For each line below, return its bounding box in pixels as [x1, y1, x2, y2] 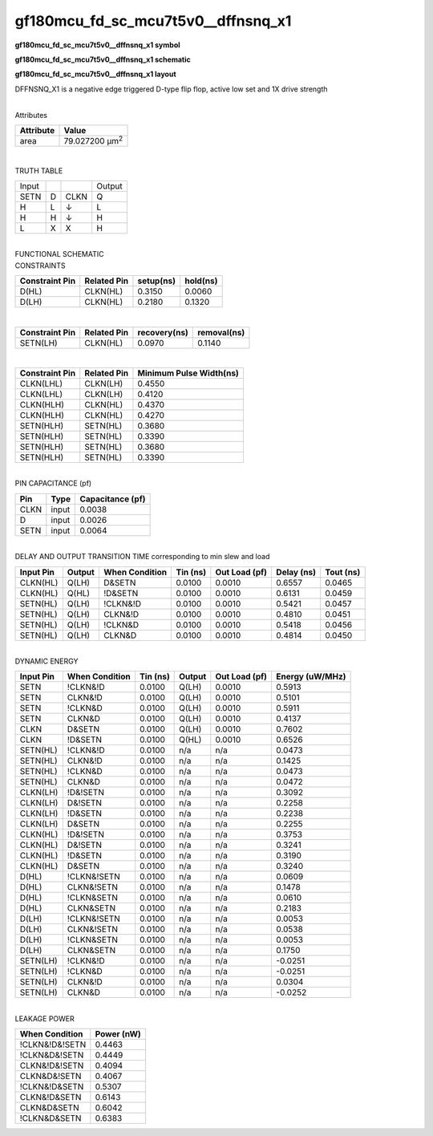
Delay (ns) [276, 566, 317, 578]
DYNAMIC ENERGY [14, 656, 79, 666]
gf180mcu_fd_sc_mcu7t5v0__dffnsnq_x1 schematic [14, 55, 192, 64]
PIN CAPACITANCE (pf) [14, 478, 92, 489]
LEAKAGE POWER [14, 1013, 75, 1023]
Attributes [14, 110, 48, 120]
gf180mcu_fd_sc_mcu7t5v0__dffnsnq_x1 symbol [14, 40, 180, 50]
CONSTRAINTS [14, 261, 66, 270]
